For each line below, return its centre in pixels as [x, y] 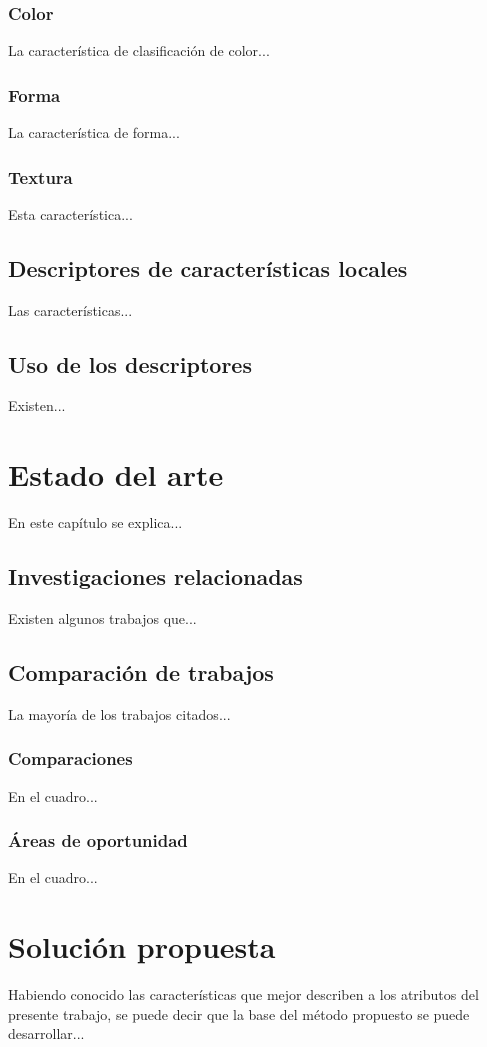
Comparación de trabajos [141, 671]
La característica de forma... [94, 132]
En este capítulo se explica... [95, 522]
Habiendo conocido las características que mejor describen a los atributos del [243, 994]
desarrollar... [46, 1033]
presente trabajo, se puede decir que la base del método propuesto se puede [239, 1013]
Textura [40, 176]
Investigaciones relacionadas [155, 576]
